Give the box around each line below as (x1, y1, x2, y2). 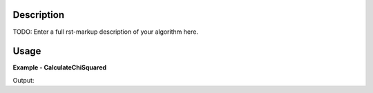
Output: (12, 76, 35, 84)
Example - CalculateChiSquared (12, 63, 107, 72)
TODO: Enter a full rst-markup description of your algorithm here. (12, 28, 198, 36)
